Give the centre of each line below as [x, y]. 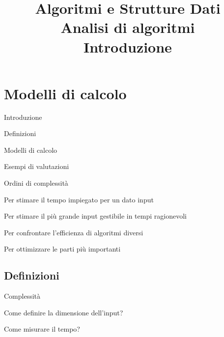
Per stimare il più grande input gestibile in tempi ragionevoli [95, 216]
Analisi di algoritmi [128, 27]
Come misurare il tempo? [42, 329]
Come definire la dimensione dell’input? [64, 312]
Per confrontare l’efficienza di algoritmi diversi [74, 232]
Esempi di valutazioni [37, 166]
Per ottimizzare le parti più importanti [62, 249]
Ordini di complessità [36, 183]
